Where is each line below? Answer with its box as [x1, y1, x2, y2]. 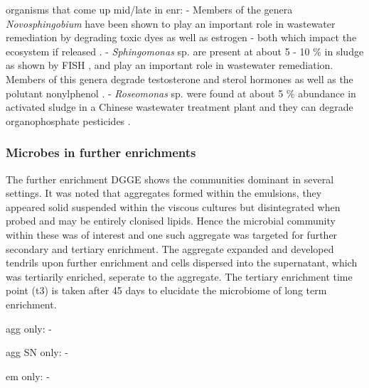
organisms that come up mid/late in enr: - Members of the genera [6, 2, 293, 16]
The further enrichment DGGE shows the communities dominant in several [6, 171, 334, 186]
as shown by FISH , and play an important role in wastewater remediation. [6, 58, 333, 72]
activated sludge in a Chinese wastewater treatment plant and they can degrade [6, 99, 353, 114]
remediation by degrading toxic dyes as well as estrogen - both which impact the [6, 30, 357, 45]
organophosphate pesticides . [6, 113, 131, 128]
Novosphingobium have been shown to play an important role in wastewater [6, 16, 336, 31]
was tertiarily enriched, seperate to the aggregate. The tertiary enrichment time [6, 269, 353, 284]
